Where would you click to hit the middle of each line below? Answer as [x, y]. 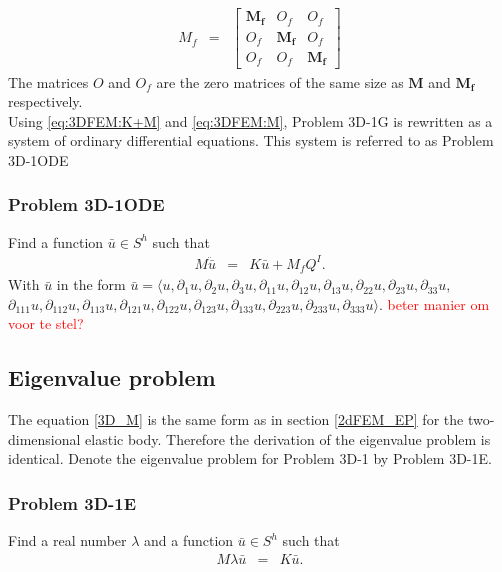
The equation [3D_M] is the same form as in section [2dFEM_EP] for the [236, 419]
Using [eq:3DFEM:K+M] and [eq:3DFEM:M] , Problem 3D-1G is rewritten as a [250, 120]
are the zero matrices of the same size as [280, 81]
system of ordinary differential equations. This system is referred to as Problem [251, 140]
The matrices [48, 81]
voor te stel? [46, 323]
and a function [189, 540]
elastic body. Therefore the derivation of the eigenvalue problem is [288, 438]
